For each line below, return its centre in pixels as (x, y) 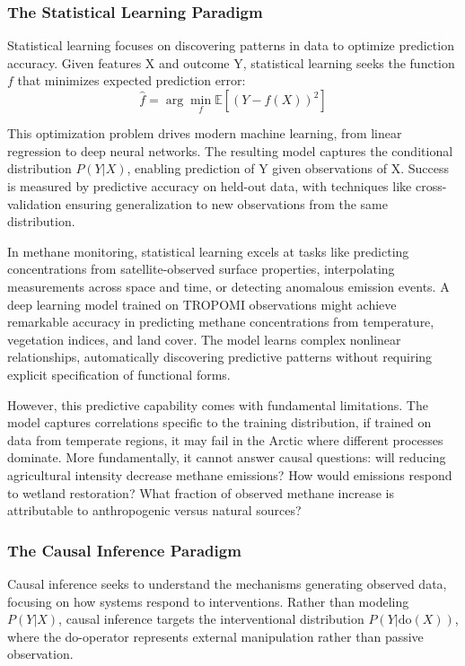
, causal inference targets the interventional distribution (211, 619)
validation (35, 203)
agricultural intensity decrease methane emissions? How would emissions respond (230, 474)
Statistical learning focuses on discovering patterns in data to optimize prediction (231, 45)
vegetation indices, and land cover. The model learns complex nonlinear (204, 339)
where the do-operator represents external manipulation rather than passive (215, 636)
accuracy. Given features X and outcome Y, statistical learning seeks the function (231, 62)
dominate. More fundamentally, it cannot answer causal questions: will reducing (227, 457)
